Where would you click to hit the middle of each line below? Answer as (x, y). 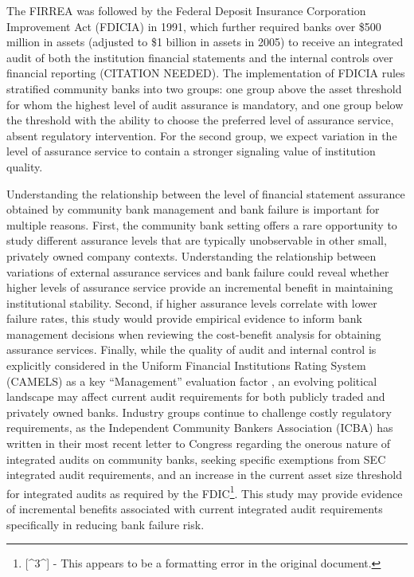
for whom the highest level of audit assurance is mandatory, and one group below (205, 104)
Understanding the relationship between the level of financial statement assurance (206, 193)
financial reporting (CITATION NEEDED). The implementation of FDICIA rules (206, 73)
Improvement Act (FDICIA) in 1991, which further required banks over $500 (194, 26)
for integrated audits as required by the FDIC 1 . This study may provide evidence (205, 492)
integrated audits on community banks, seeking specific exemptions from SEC (196, 459)
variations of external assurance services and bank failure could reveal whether (198, 271)
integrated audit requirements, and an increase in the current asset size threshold (204, 475)
